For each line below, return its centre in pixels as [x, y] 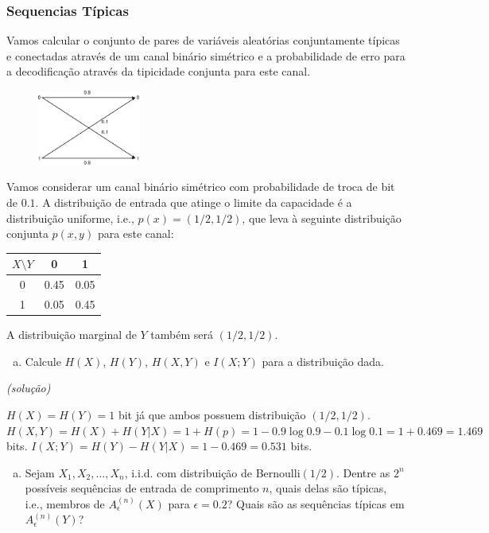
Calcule [43, 361]
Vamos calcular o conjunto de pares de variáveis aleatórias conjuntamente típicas [203, 40]
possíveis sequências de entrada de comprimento [142, 488]
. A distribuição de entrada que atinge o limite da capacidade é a [194, 202]
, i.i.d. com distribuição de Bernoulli [212, 472]
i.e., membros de [65, 503]
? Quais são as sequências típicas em [316, 503]
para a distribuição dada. [323, 361]
